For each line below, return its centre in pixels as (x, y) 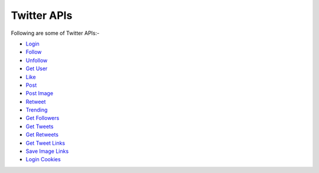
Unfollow (37, 60)
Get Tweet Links (45, 143)
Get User (37, 68)
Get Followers (43, 118)
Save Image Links (47, 151)
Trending (37, 110)
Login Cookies (43, 159)
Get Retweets (42, 135)
